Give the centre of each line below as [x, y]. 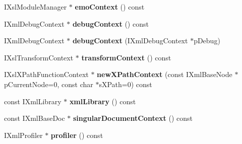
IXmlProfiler [23, 135]
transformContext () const [126, 57]
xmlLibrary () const [103, 101]
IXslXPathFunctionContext [46, 74]
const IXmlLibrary [33, 101]
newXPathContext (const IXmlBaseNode [165, 74]
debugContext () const [110, 23]
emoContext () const [110, 7]
